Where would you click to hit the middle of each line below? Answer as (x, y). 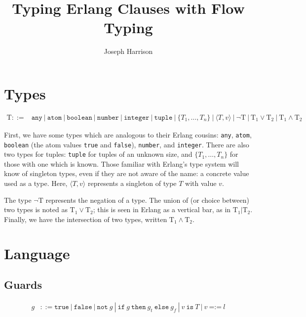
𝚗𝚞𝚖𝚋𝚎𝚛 (108, 117)
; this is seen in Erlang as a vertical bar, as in (162, 209)
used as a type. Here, (36, 183)
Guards (23, 285)
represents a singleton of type (132, 183)
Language (37, 253)
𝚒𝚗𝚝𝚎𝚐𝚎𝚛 (137, 117)
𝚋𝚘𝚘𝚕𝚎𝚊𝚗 (79, 117)
